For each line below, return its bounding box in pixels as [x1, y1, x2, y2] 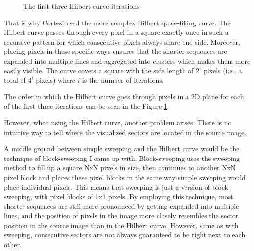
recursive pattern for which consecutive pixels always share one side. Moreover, [4, 36, 240, 46]
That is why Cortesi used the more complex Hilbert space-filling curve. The [4, 17, 231, 27]
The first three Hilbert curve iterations [23, 1, 139, 11]
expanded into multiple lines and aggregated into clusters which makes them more [4, 55, 251, 66]
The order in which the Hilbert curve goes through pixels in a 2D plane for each [4, 91, 244, 101]
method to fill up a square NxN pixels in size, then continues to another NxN [4, 162, 236, 173]
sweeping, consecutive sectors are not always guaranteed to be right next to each [4, 229, 246, 240]
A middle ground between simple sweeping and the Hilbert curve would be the [4, 143, 240, 154]
